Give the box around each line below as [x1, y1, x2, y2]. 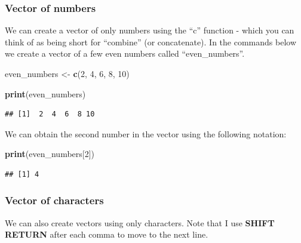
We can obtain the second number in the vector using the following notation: [5, 127, 287, 140]
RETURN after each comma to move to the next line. [5, 228, 208, 241]
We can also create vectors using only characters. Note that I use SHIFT [5, 216, 275, 229]
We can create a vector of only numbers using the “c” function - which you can [5, 24, 294, 36]
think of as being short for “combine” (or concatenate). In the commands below [5, 35, 296, 48]
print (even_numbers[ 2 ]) [5, 147, 95, 160]
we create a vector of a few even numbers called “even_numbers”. [5, 47, 245, 60]
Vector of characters [5, 193, 104, 208]
